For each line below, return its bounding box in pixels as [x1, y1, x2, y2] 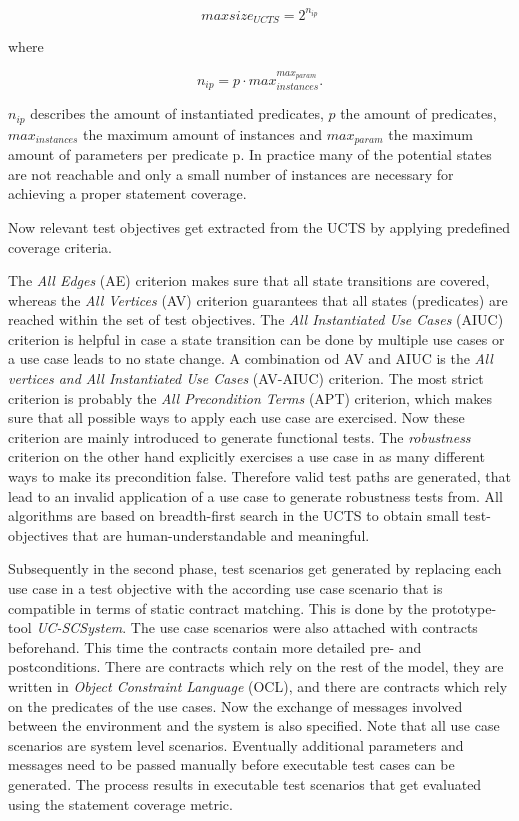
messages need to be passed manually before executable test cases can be [8, 754, 455, 775]
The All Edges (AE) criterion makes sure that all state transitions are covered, [8, 270, 490, 291]
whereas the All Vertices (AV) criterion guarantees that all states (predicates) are [8, 289, 508, 310]
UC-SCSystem [36, 617, 123, 638]
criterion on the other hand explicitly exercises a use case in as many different [8, 446, 485, 467]
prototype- [431, 597, 497, 618]
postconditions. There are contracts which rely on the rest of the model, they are [8, 656, 504, 677]
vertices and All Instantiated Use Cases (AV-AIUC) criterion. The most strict [8, 368, 484, 389]
